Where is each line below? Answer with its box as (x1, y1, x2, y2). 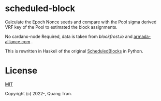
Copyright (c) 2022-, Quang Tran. (5, 90, 72, 96)
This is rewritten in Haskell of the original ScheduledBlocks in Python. (5, 48, 144, 54)
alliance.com (5, 38, 30, 44)
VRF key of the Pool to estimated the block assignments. (5, 24, 117, 30)
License (5, 65, 38, 76)
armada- (133, 34, 151, 39)
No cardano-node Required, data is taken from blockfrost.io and (5, 34, 133, 39)
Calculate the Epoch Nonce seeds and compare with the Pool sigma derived (5, 19, 157, 25)
